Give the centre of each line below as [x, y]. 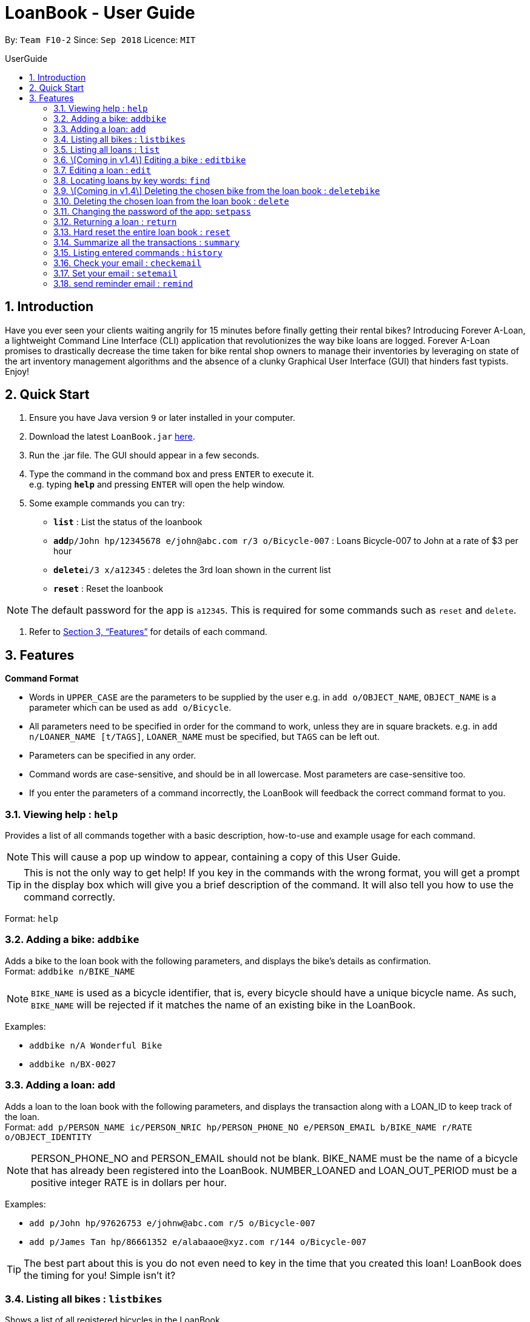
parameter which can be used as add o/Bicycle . [130, 708]
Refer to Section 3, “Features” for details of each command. [148, 632]
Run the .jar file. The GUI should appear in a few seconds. [144, 455]
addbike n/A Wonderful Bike [96, 1045]
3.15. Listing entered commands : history [138, 252]
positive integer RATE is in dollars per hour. [129, 1182]
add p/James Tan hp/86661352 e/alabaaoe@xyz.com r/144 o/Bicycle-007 [198, 1242]
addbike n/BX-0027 [73, 1064]
